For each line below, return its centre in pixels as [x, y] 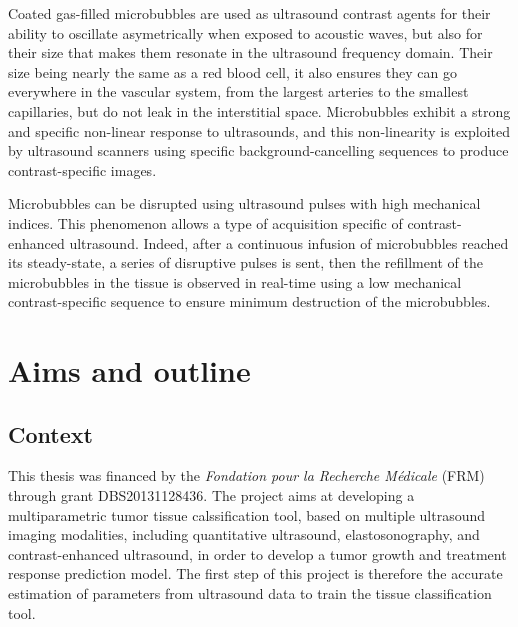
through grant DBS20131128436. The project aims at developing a [211, 495]
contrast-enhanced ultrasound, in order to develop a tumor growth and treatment [257, 553]
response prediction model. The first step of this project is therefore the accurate [255, 573]
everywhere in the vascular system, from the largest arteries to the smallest [238, 91]
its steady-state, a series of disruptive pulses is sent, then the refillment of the [245, 262]
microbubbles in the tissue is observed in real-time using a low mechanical [235, 281]
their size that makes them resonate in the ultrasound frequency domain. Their [250, 52]
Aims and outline [129, 370]
